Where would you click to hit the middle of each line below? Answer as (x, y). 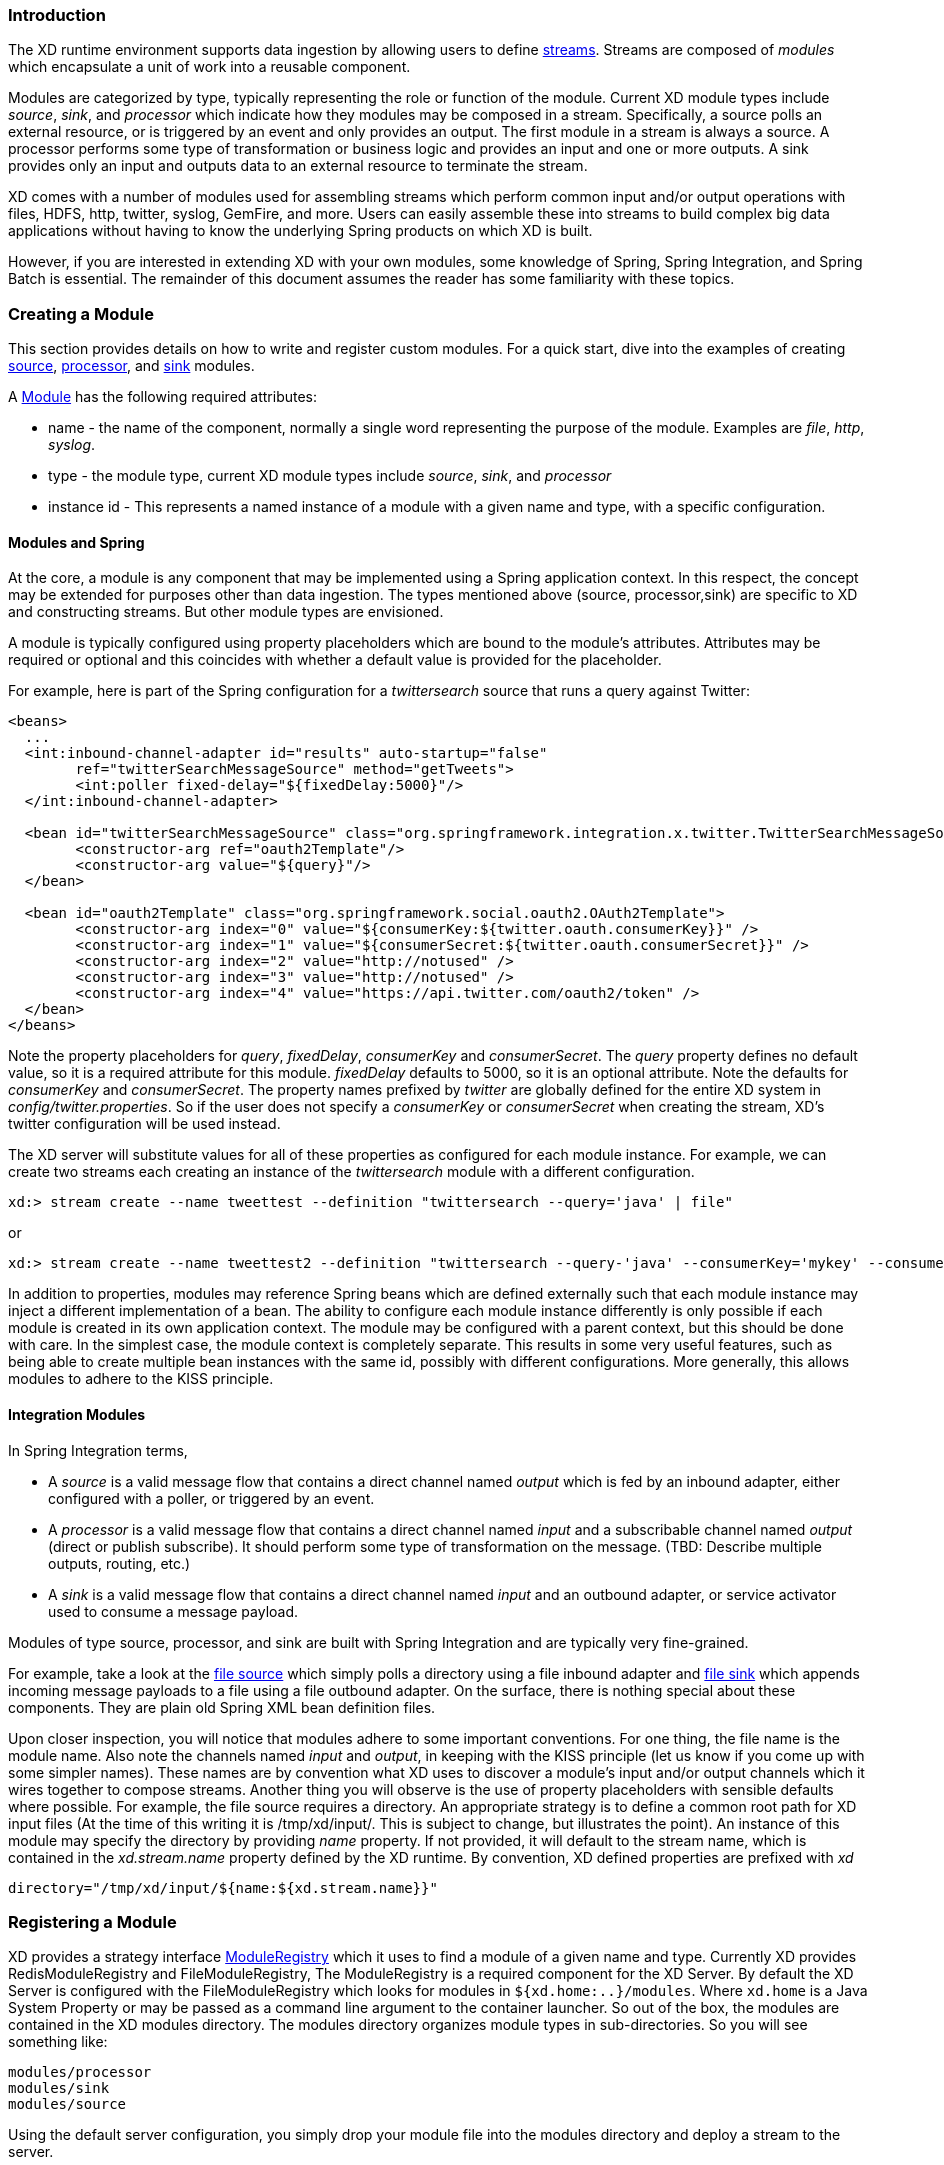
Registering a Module (92, 1921)
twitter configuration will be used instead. (144, 1124)
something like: (58, 2042)
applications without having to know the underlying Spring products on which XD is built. (300, 231)
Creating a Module (81, 313)
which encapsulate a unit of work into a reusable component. (209, 67)
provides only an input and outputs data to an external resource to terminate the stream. (298, 166)
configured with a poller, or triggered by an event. (211, 1498)
